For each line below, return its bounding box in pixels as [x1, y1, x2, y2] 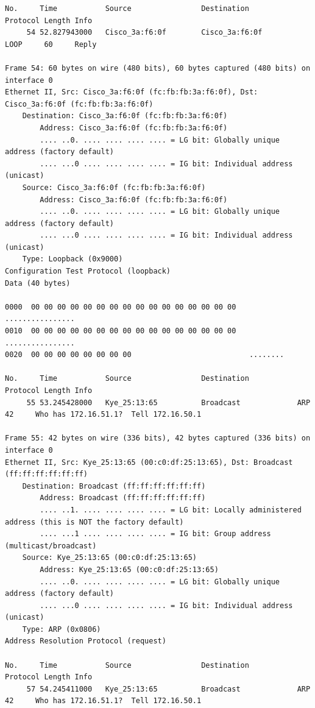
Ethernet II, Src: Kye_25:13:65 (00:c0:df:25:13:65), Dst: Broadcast [5, 458, 293, 467]
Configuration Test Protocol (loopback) [5, 267, 171, 276]
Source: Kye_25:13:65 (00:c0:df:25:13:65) [22, 553, 197, 562]
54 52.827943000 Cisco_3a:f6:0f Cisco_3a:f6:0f [26, 28, 263, 37]
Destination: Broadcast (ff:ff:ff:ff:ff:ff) [22, 481, 206, 490]
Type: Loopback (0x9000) [22, 255, 123, 264]
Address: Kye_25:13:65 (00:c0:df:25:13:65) [40, 565, 219, 574]
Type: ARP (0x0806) [22, 625, 101, 634]
